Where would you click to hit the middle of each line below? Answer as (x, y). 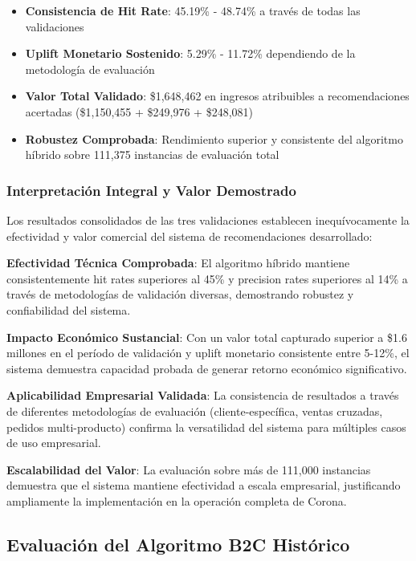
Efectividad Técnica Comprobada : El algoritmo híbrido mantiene (178, 263)
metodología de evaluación (90, 69)
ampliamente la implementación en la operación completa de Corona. (177, 500)
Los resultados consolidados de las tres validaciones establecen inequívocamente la (208, 220)
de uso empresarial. (54, 443)
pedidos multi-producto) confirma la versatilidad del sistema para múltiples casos (206, 427)
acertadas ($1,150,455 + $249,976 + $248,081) (139, 111)
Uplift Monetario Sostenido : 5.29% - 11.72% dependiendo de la (190, 53)
